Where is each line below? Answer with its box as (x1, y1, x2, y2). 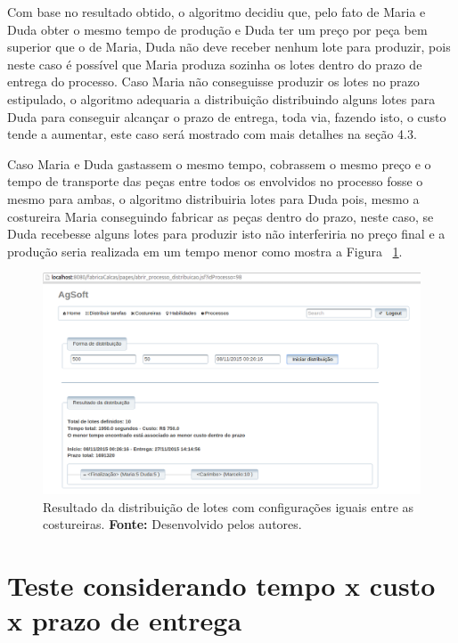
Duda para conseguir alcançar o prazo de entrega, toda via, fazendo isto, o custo (7, 107, 446, 126)
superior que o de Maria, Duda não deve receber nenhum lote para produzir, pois (7, 37, 451, 56)
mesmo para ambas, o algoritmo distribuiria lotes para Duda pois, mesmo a (7, 189, 420, 208)
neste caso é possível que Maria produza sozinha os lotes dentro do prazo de (7, 54, 422, 73)
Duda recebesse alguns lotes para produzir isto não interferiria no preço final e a (7, 224, 446, 243)
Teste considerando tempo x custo (7, 567, 436, 604)
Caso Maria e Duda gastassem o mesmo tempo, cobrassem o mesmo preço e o (7, 154, 431, 173)
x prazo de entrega (7, 602, 242, 639)
